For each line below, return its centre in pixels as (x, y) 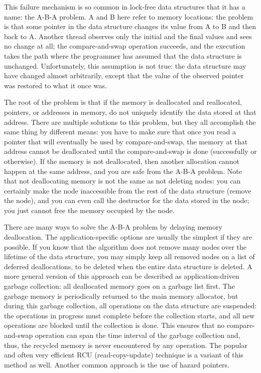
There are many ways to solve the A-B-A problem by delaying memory (113, 227)
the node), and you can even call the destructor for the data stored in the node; (127, 200)
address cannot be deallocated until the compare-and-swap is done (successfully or (130, 151)
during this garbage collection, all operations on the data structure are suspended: (130, 306)
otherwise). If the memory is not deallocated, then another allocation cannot (122, 161)
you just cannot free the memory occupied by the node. (89, 210)
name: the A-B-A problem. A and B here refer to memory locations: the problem (129, 16)
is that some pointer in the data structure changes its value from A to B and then (130, 26)
